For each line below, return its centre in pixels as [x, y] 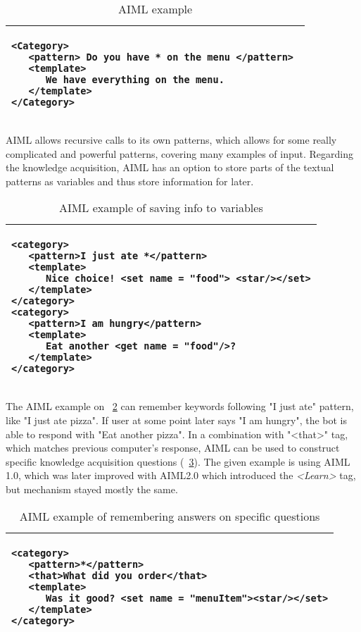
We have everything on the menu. [135, 80]
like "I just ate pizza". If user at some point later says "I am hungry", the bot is [177, 420]
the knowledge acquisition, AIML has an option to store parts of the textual [170, 167]
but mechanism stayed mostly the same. [92, 489]
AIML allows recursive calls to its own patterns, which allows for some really [171, 140]
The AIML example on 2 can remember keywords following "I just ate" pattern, [180, 406]
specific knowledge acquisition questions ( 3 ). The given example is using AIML [178, 461]
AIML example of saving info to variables [161, 208]
